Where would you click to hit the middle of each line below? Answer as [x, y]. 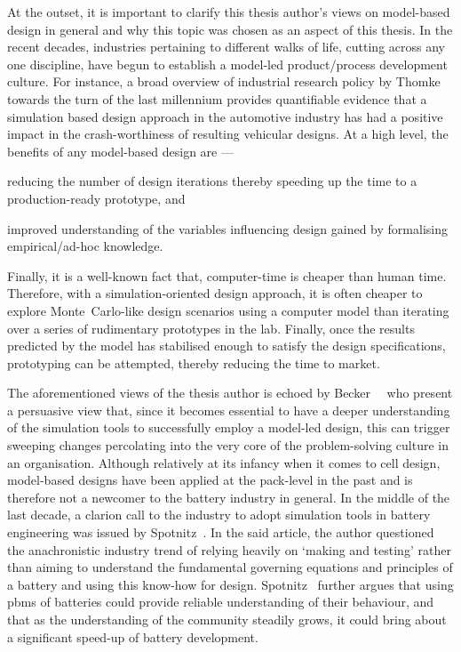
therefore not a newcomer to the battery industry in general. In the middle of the [229, 497]
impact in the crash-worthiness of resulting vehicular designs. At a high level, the [228, 134]
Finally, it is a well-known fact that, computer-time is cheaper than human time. [227, 275]
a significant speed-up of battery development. [133, 636]
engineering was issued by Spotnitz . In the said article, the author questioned [221, 532]
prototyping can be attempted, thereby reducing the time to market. [194, 362]
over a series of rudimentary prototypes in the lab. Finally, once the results [211, 328]
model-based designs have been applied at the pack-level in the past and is [210, 480]
